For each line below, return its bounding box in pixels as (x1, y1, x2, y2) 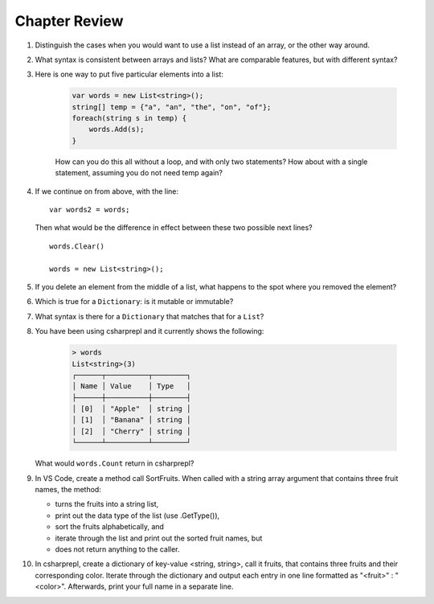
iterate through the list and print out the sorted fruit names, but (55, 533, 263, 543)
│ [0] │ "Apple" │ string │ (72, 405, 191, 413)
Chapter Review (14, 12, 124, 30)
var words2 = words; (49, 205, 130, 215)
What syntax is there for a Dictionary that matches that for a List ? (35, 311, 264, 321)
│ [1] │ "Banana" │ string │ (72, 415, 191, 425)
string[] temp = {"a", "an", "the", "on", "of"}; (72, 102, 272, 112)
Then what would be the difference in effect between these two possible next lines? (35, 223, 313, 232)
